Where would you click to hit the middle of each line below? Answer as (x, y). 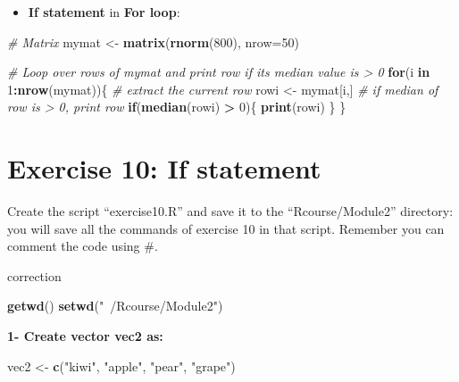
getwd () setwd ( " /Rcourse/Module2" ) (115, 306)
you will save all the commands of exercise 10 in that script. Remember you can (226, 228)
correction (34, 275)
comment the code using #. (83, 246)
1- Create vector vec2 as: (85, 336)
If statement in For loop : (104, 12)
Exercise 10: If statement (164, 168)
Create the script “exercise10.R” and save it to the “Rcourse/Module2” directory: (230, 211)
